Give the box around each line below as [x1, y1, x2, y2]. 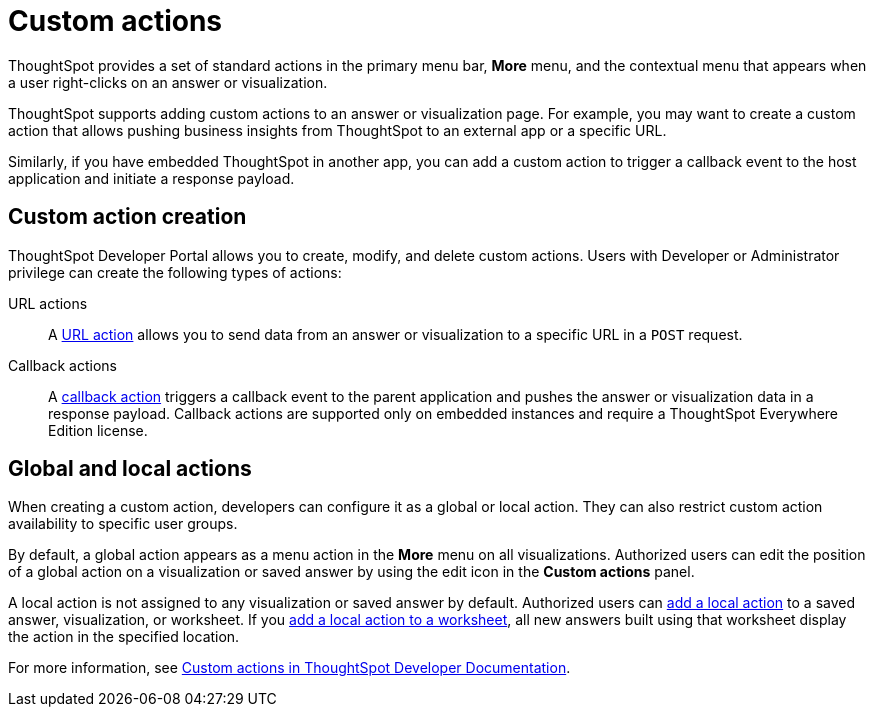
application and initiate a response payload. [8, 169, 295, 187]
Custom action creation [8, 204, 247, 230]
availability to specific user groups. [8, 515, 238, 533]
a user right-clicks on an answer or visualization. [8, 73, 328, 91]
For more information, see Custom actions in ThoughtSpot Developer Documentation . [8, 659, 571, 677]
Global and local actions [8, 456, 252, 482]
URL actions [8, 294, 88, 312]
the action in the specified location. [8, 628, 240, 646]
